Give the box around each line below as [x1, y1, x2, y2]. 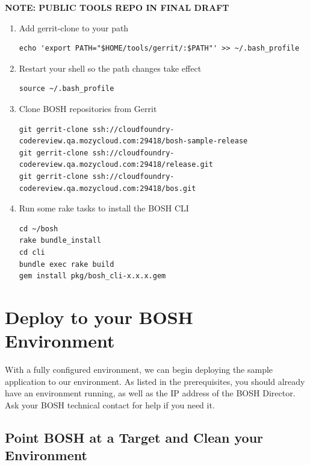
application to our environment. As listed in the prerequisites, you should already [5, 375, 305, 387]
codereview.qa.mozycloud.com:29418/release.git [19, 160, 213, 169]
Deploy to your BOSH [5, 304, 193, 329]
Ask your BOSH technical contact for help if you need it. [5, 398, 215, 411]
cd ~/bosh [19, 224, 58, 233]
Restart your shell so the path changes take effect [19, 61, 202, 74]
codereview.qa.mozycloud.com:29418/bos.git [19, 184, 196, 193]
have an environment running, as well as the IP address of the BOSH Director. [5, 387, 296, 399]
